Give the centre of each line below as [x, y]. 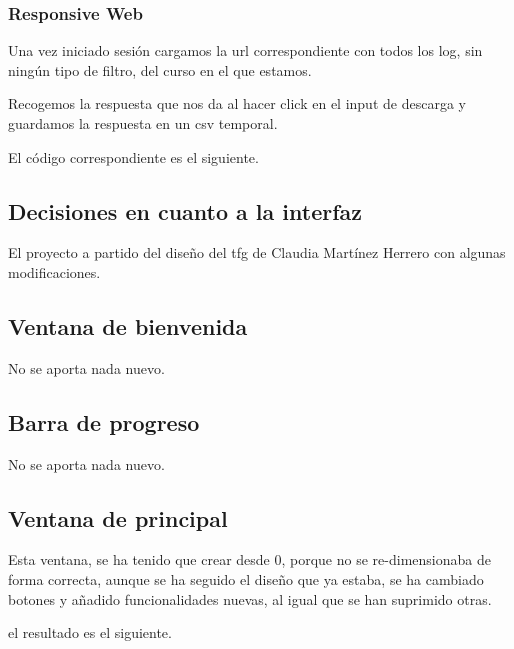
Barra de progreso [104, 421]
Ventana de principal [118, 517]
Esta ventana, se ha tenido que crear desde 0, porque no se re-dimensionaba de [249, 559]
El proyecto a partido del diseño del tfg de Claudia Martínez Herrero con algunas [257, 252]
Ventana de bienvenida [128, 325]
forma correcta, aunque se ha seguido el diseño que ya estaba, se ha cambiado [246, 578]
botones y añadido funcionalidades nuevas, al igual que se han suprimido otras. [250, 598]
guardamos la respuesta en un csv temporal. [143, 123]
